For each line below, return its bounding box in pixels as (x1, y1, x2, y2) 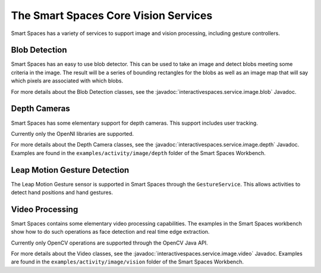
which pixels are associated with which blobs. (11, 77, 124, 84)
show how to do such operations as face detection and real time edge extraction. (11, 228, 210, 236)
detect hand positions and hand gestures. (11, 189, 113, 196)
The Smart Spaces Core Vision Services (11, 9, 213, 22)
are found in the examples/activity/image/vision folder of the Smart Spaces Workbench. (11, 258, 244, 265)
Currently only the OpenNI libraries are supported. (11, 130, 134, 137)
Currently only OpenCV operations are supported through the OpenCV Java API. (11, 239, 208, 246)
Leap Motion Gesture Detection (11, 165, 130, 175)
